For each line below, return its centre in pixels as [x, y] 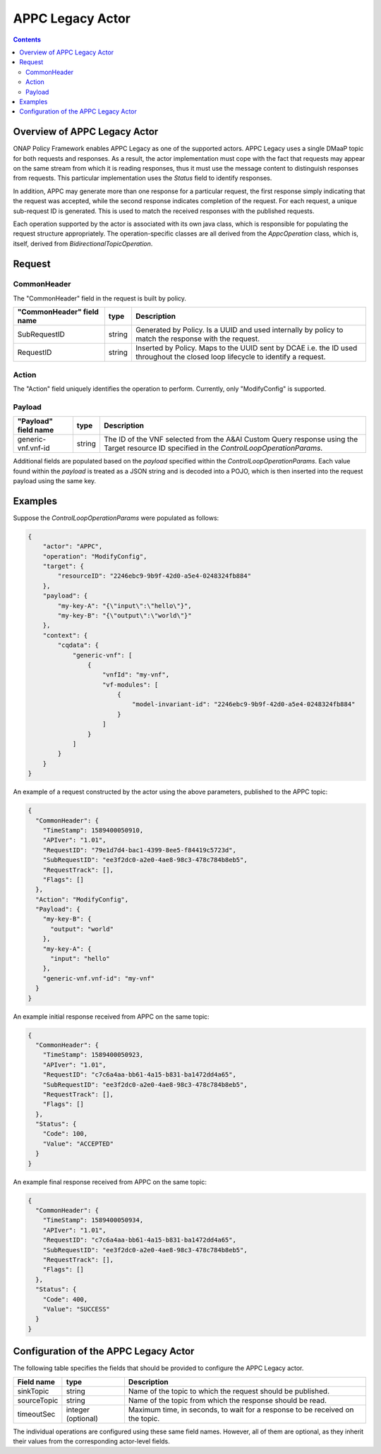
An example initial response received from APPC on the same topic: [111, 1017]
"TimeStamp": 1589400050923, [93, 1055]
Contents [27, 40]
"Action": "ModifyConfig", [82, 899]
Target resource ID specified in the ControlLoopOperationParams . [213, 448]
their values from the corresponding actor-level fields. [92, 1441]
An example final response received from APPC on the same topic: [110, 1182]
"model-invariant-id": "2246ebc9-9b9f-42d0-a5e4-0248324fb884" [243, 704]
